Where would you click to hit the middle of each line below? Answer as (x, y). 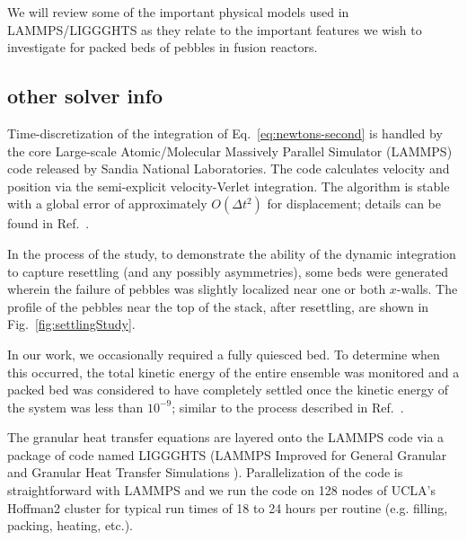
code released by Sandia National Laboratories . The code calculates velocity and (229, 169)
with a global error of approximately (107, 204)
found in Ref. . (48, 223)
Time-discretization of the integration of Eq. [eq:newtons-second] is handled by (225, 133)
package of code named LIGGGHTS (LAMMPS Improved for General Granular (227, 454)
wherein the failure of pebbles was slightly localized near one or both (197, 289)
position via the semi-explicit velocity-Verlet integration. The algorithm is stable (229, 186)
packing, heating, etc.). (70, 525)
